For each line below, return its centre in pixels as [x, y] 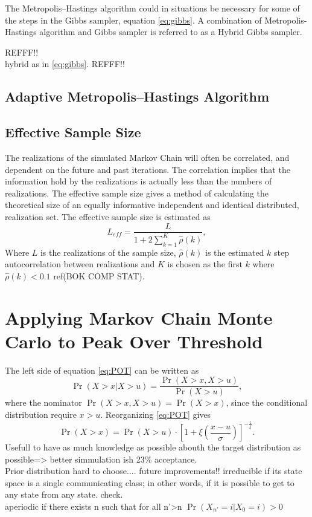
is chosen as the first [205, 264]
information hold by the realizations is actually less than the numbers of [138, 181]
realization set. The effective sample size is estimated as [108, 216]
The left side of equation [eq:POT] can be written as [102, 370]
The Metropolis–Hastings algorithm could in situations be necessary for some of [152, 8]
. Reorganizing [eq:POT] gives [156, 415]
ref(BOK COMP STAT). [99, 275]
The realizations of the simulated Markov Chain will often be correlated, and [147, 157]
